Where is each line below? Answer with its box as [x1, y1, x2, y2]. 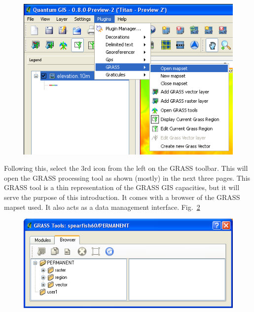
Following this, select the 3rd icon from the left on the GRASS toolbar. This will [4, 163, 248, 173]
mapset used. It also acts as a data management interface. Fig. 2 [4, 201, 200, 212]
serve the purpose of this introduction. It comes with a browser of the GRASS [4, 192, 240, 202]
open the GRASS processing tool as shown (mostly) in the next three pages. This [4, 172, 251, 183]
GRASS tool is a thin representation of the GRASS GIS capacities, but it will [4, 182, 240, 193]
